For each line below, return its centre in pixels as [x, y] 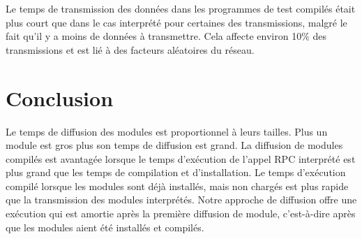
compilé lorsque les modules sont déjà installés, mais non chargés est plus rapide [177, 186]
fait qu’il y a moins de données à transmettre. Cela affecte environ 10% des [166, 36]
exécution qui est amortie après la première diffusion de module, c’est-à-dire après [181, 213]
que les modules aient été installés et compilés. [105, 227]
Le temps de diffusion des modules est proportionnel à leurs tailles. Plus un [167, 131]
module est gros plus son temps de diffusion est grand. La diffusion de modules [174, 145]
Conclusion [60, 97]
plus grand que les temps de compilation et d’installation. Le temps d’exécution [176, 172]
